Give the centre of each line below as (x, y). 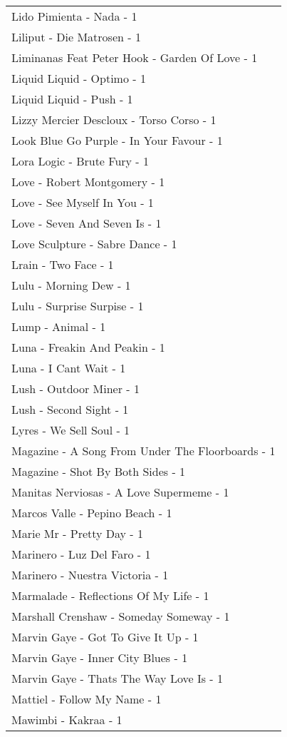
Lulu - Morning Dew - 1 (71, 285)
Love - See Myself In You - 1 (83, 202)
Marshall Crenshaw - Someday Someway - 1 (121, 616)
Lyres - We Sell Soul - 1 (71, 430)
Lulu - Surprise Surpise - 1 (78, 306)
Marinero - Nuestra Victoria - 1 (90, 575)
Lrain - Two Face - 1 (63, 264)
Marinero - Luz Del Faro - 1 (81, 554)
